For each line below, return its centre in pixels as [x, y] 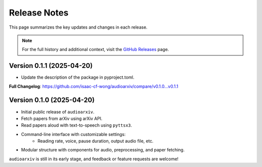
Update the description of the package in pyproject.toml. [78, 77]
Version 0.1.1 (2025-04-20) [51, 66]
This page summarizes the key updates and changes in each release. [78, 27]
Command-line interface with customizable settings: [73, 134]
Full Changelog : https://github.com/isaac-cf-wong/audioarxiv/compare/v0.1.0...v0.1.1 [94, 86]
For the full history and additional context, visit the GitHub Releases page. [96, 50]
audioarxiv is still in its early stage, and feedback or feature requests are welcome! [94, 159]
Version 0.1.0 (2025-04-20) [52, 100]
